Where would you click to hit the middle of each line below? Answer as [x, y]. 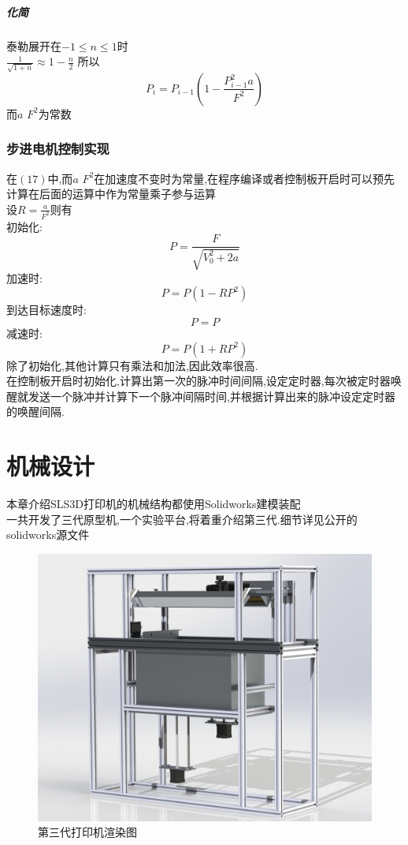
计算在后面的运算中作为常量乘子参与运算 [111, 194]
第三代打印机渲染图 [87, 832]
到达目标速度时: [46, 310]
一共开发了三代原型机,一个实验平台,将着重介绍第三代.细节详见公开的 [182, 519]
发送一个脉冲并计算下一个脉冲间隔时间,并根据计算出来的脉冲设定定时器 [211, 396]
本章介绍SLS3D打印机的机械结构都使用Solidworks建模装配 [154, 504]
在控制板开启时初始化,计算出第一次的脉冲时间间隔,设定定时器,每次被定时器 [198, 381]
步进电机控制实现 [58, 149]
